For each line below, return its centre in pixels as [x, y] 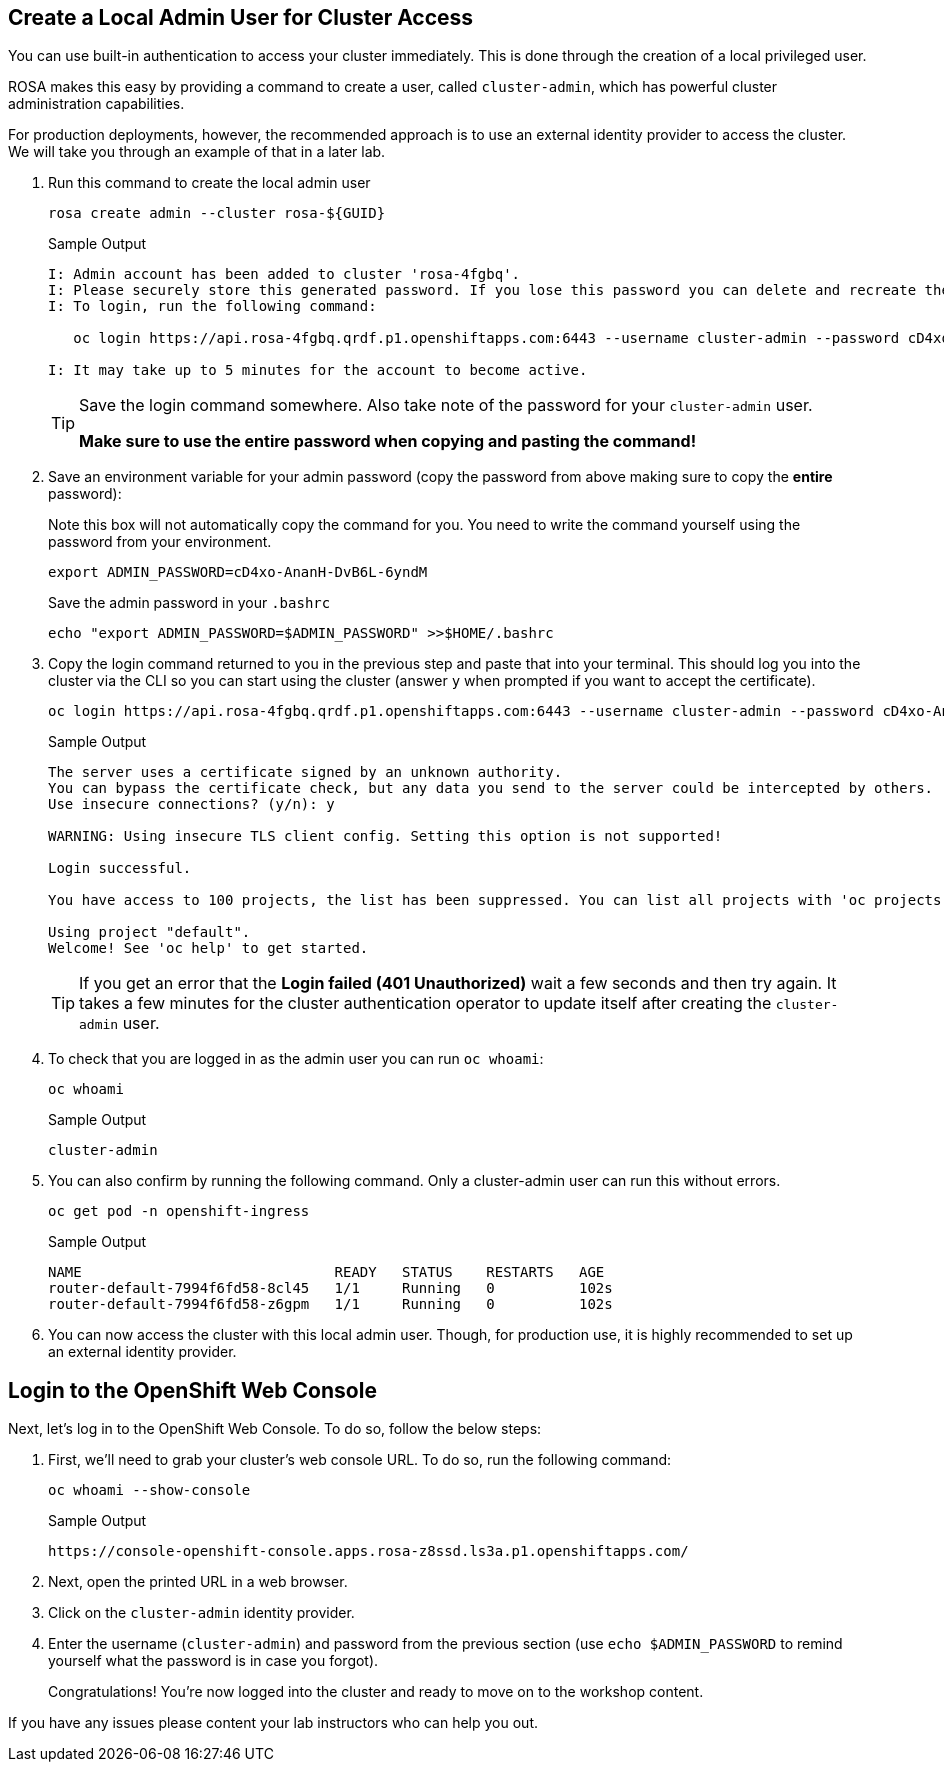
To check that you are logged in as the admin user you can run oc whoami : [296, 1059]
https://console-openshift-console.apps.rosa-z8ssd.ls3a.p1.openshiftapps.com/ [368, 1551]
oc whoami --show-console [149, 1490]
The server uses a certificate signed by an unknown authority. [305, 772]
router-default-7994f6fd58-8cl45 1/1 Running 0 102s [330, 1288]
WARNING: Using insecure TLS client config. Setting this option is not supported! [385, 836]
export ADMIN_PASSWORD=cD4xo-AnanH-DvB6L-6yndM [238, 572]
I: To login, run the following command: [212, 306]
